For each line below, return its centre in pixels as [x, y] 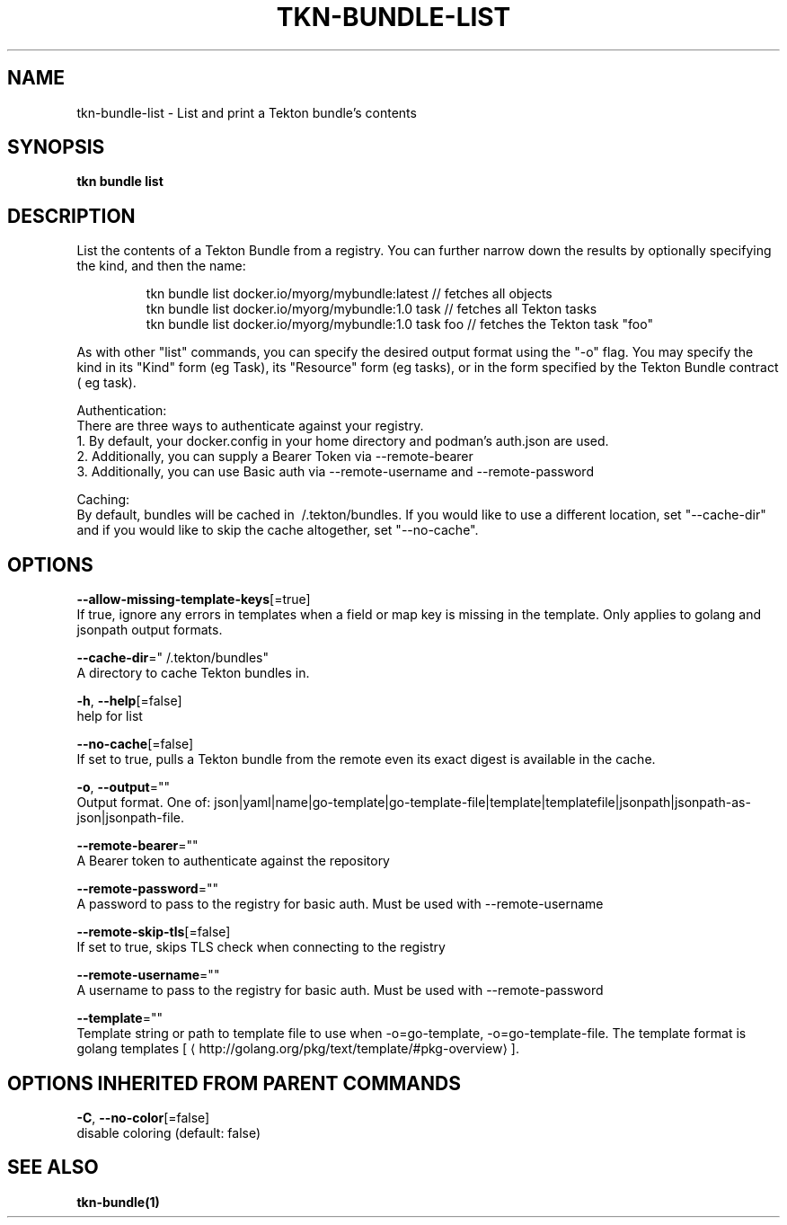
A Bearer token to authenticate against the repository [233, 861]
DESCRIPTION [71, 216]
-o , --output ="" [124, 787]
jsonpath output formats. [150, 630]
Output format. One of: [144, 803]
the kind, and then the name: [161, 266]
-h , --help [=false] [129, 701]
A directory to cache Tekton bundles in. [193, 673]
